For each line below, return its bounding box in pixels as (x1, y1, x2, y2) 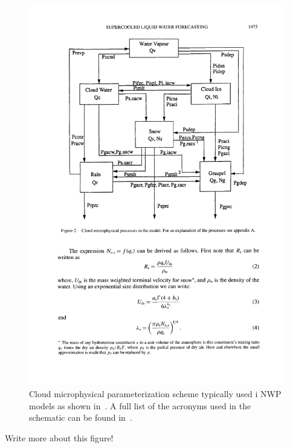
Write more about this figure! (5, 431, 114, 444)
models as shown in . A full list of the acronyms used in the (29, 399, 251, 412)
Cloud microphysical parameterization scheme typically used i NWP (29, 387, 282, 400)
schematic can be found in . (29, 411, 132, 424)
